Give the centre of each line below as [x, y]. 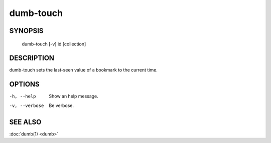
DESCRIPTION [32, 58]
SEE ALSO [25, 122]
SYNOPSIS [26, 31]
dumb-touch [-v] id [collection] [54, 44]
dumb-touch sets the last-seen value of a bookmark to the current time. [83, 70]
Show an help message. [74, 96]
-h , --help [23, 96]
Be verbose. [61, 105]
